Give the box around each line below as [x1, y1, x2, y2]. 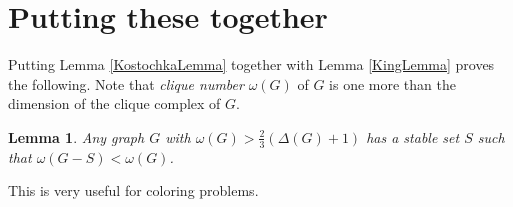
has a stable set [366, 126, 460, 147]
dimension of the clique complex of [8, 93, 221, 114]
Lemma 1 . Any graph [8, 126, 145, 147]
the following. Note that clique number [8, 73, 244, 94]
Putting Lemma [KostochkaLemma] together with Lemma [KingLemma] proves [8, 54, 495, 75]
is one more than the [329, 73, 456, 94]
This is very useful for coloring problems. [8, 180, 259, 201]
